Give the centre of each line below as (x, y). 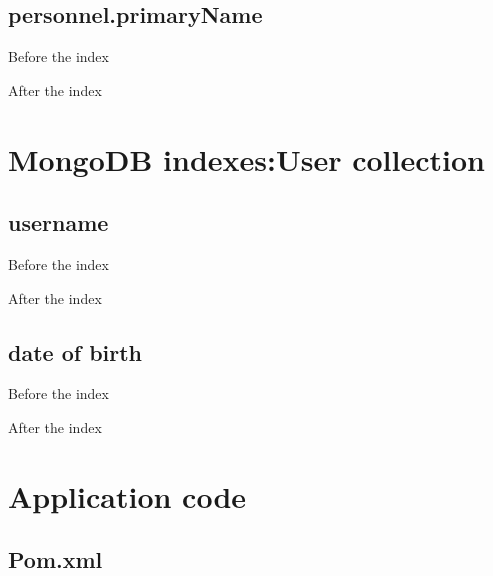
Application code (127, 495)
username (58, 222)
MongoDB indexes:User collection (246, 158)
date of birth (75, 351)
